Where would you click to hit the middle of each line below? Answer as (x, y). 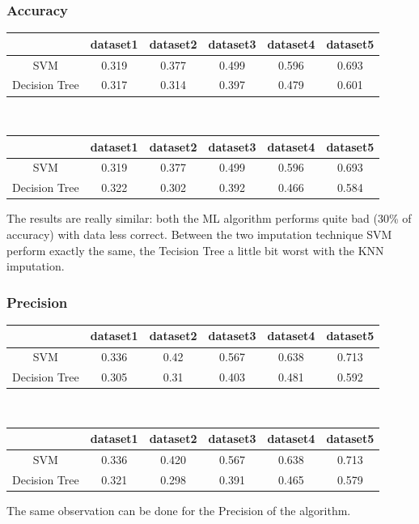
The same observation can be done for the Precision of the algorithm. (179, 511)
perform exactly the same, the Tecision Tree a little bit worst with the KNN (195, 250)
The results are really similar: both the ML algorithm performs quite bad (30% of (209, 218)
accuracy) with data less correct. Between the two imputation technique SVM (199, 234)
